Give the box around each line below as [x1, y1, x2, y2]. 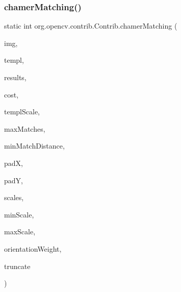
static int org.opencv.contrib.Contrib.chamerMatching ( [4, 20, 177, 31]
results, [4, 72, 27, 82]
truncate [4, 260, 31, 271]
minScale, [4, 209, 34, 220]
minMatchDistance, [4, 140, 65, 151]
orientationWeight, [4, 243, 62, 254]
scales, [4, 192, 24, 203]
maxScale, [4, 226, 36, 237]
